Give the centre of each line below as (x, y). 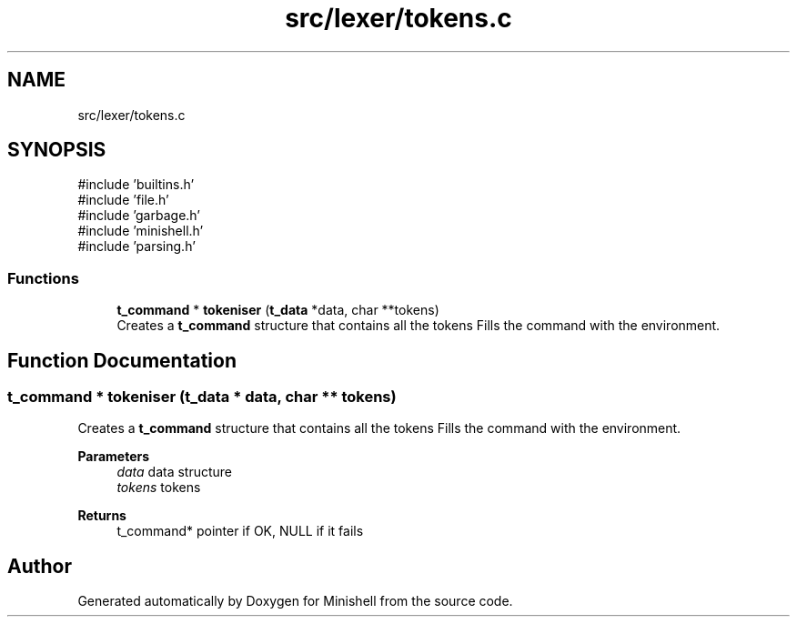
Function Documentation (122, 360)
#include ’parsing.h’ (136, 247)
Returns (102, 516)
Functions (43, 278)
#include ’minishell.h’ (141, 231)
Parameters (114, 457)
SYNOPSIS (57, 150)
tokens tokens (159, 488)
